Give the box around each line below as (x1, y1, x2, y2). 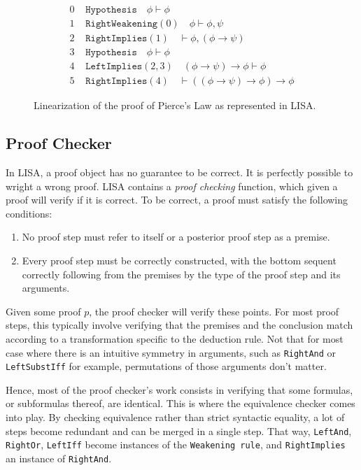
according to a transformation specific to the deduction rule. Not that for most (6, 331, 344, 346)
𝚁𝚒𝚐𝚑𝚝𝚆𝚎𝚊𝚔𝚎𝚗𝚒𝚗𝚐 (85, 19, 158, 29)
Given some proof (6, 304, 81, 318)
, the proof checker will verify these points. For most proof (89, 304, 339, 318)
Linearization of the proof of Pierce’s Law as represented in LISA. (34, 98, 316, 113)
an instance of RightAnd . (6, 450, 112, 465)
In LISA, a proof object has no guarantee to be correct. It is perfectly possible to (6, 164, 353, 179)
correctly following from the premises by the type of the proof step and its (22, 266, 341, 281)
